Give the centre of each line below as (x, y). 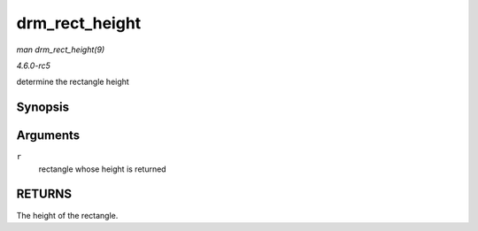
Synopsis (43, 108)
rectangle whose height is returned (103, 169)
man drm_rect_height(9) (61, 50)
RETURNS (44, 194)
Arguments (48, 136)
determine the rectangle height (73, 82)
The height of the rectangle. (67, 215)
